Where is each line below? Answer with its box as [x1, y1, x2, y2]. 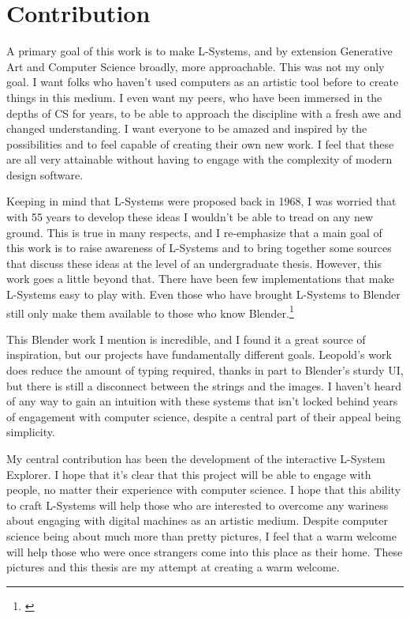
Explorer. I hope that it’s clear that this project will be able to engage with [6, 465, 371, 482]
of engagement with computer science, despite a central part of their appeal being [6, 408, 401, 424]
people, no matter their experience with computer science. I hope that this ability [6, 481, 401, 498]
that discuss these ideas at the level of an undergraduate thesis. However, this [6, 254, 382, 271]
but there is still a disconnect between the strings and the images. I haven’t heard [6, 377, 402, 394]
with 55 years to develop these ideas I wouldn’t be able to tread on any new [6, 209, 373, 225]
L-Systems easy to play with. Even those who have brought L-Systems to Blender [6, 286, 401, 303]
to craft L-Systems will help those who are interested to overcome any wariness [6, 496, 389, 513]
